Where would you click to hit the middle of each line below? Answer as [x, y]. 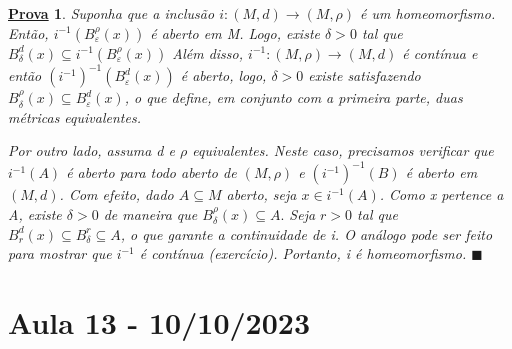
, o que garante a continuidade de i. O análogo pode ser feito [306, 233]
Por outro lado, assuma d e [91, 150]
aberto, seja [261, 194]
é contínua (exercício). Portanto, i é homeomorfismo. [303, 253]
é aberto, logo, [223, 75]
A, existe [35, 213]
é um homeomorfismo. [428, 13]
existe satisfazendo [364, 75]
